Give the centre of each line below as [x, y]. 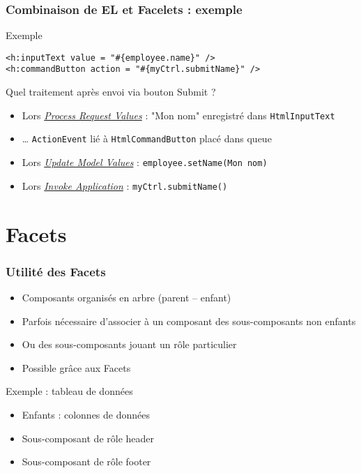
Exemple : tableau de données [69, 391]
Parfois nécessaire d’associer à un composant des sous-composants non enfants [189, 321]
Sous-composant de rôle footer [86, 461]
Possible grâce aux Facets [76, 367]
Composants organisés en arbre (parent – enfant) [126, 297]
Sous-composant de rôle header [88, 438]
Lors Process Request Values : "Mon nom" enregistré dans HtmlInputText [178, 115]
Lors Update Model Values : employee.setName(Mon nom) [145, 162]
